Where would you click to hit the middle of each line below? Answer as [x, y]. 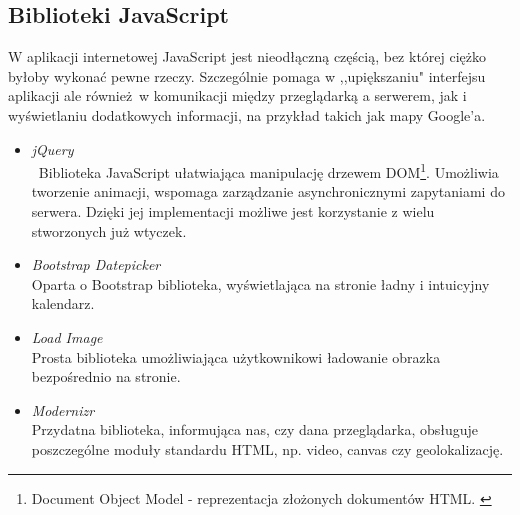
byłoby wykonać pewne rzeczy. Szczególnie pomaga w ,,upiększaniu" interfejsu [247, 75]
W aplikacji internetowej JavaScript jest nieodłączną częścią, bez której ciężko [247, 56]
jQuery [52, 148]
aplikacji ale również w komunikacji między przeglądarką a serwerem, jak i [237, 95]
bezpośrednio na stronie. [106, 376]
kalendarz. [63, 303]
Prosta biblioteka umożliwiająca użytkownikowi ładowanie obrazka [236, 356]
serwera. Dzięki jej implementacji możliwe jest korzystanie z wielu [233, 211]
